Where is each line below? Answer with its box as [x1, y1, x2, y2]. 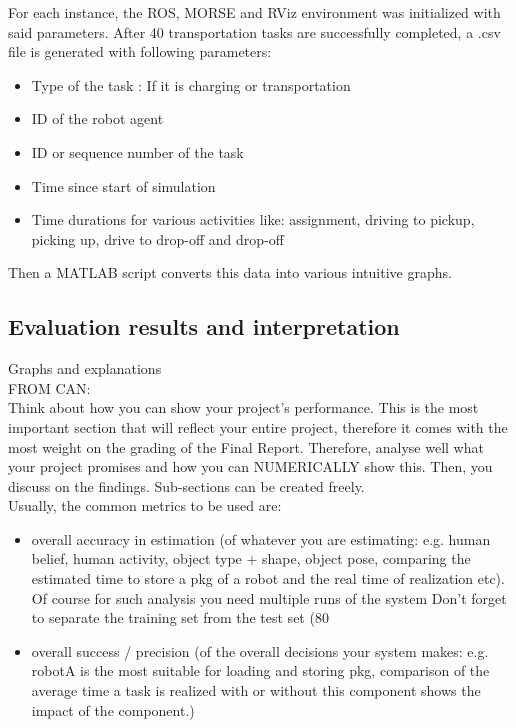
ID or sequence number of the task [31, 141, 244, 162]
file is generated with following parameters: [8, 41, 272, 62]
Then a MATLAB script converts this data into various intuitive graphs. [8, 262, 452, 283]
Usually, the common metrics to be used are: [8, 495, 282, 516]
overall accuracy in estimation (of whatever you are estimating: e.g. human [31, 528, 491, 549]
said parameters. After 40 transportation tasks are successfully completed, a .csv [8, 21, 501, 42]
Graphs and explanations [8, 358, 162, 379]
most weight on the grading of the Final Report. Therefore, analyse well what [8, 436, 484, 457]
